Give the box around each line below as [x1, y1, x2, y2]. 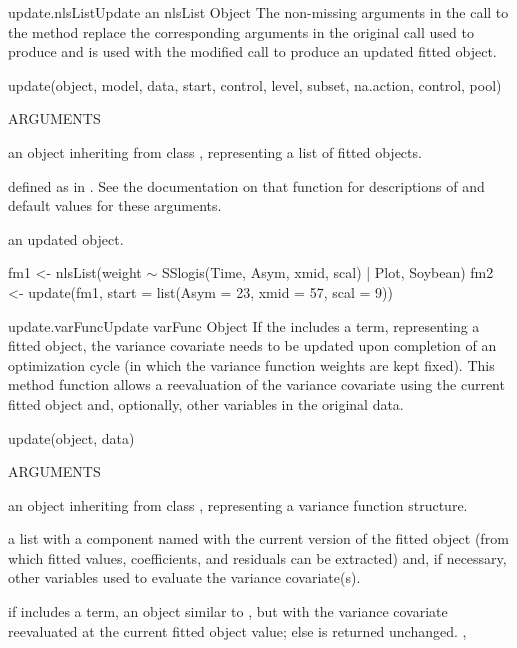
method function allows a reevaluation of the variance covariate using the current [8, 374, 505, 395]
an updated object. [8, 228, 124, 249]
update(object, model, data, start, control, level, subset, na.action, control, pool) [8, 74, 502, 95]
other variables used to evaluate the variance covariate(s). [8, 567, 361, 588]
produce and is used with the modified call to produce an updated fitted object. [8, 41, 497, 62]
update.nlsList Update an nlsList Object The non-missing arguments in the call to [8, 2, 509, 22]
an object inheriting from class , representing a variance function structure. [8, 494, 468, 515]
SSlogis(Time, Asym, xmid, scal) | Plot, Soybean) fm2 [161, 262, 494, 283]
